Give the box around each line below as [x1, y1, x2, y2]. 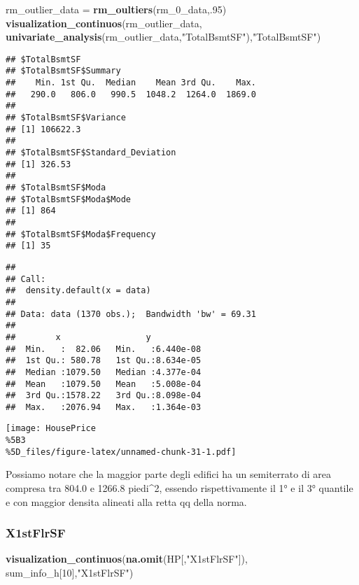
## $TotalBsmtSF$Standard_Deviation [6, 148, 176, 158]
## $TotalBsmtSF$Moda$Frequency [6, 229, 156, 239]
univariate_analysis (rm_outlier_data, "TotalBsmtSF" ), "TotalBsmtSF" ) [6, 29, 321, 44]
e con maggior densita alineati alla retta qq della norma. [6, 494, 247, 509]
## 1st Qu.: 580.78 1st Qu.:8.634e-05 [6, 355, 202, 366]
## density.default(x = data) [6, 286, 151, 296]
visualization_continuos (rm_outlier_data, [6, 15, 202, 30]
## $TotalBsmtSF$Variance [6, 113, 126, 123]
